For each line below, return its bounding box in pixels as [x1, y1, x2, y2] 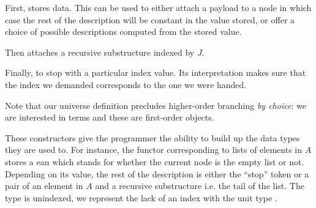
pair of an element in [5, 179, 83, 192]
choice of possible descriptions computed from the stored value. [5, 25, 242, 38]
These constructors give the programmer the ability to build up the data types [5, 131, 300, 144]
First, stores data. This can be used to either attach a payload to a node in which [5, 1, 312, 13]
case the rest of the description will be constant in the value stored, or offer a [5, 13, 295, 26]
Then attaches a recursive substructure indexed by [5, 45, 195, 58]
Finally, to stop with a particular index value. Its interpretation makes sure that [5, 66, 306, 79]
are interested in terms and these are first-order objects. [5, 111, 214, 124]
